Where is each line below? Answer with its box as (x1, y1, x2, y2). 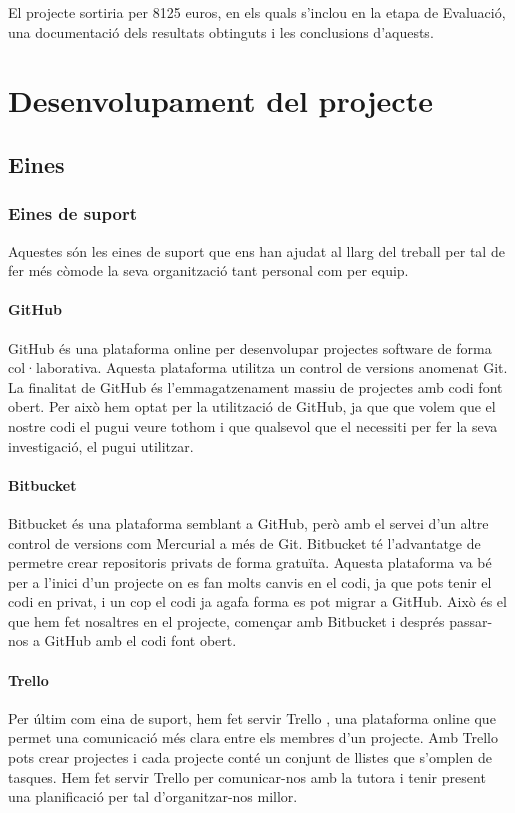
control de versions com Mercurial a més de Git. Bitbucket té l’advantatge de (8, 532, 481, 553)
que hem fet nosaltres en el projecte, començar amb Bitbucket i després (8, 610, 445, 631)
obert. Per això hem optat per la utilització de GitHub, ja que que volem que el (8, 396, 496, 417)
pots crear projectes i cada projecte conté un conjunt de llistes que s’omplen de (8, 747, 492, 768)
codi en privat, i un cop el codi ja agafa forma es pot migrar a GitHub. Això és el (8, 591, 507, 612)
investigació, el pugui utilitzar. (8, 435, 194, 456)
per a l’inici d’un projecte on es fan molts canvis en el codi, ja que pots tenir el (8, 571, 492, 592)
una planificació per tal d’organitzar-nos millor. (8, 786, 298, 807)
